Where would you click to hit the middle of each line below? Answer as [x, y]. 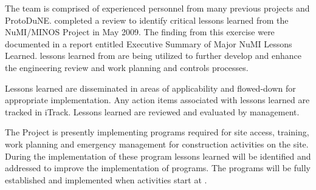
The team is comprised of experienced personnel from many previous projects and [157, 8]
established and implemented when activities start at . [106, 179]
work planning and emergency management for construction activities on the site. [157, 144]
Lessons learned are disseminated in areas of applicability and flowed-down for [150, 88]
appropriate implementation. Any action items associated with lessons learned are [157, 100]
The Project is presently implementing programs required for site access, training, [157, 132]
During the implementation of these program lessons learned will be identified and [158, 156]
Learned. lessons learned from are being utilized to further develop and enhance [153, 56]
